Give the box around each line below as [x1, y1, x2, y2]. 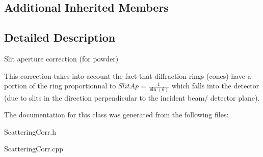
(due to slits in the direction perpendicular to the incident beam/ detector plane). [4, 92, 260, 103]
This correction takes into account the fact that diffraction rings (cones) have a [4, 70, 251, 81]
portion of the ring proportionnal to [4, 80, 116, 91]
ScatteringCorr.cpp [4, 143, 64, 154]
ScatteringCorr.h [4, 126, 57, 137]
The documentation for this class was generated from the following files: [4, 109, 229, 120]
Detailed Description [4, 29, 116, 45]
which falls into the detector [171, 80, 259, 91]
